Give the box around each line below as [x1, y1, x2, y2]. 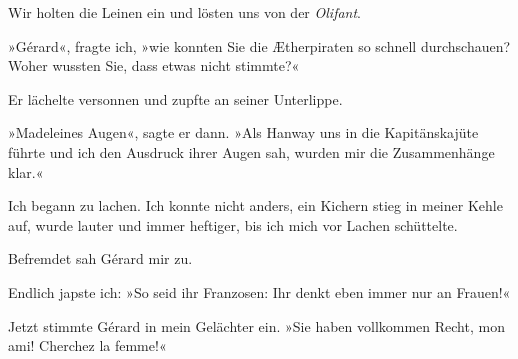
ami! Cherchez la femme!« [8, 335, 167, 356]
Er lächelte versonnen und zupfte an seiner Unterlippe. [8, 88, 343, 109]
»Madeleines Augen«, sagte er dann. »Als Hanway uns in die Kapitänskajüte [8, 122, 479, 143]
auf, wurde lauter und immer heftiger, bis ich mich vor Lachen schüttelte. [8, 214, 458, 235]
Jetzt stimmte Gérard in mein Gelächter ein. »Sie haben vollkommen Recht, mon [8, 315, 505, 336]
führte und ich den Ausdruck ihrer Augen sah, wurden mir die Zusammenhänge [8, 141, 495, 162]
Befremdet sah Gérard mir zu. [8, 248, 193, 269]
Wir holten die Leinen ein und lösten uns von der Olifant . [8, 2, 362, 22]
